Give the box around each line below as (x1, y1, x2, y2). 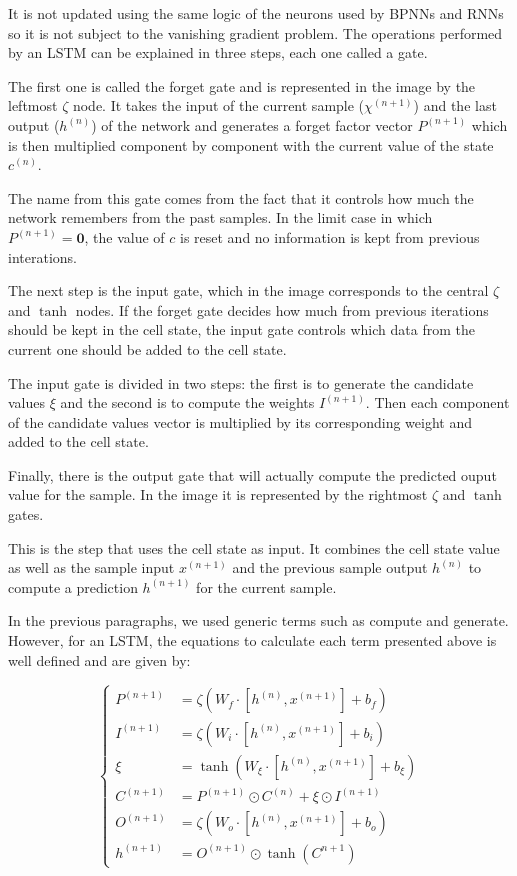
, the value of (84, 226, 165, 247)
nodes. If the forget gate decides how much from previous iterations (75, 299, 489, 320)
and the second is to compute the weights (60, 392, 315, 413)
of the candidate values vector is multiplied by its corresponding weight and (8, 411, 472, 432)
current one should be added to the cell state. (8, 338, 287, 359)
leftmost (8, 95, 58, 116)
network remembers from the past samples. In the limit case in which (8, 207, 433, 228)
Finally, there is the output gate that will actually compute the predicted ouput (8, 464, 497, 485)
